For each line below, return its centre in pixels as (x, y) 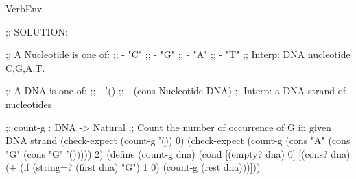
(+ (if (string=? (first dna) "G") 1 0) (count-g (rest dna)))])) (133, 167)
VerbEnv (24, 8)
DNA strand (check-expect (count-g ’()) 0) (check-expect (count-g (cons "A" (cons (178, 140)
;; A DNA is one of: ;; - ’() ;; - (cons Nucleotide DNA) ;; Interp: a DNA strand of (176, 91)
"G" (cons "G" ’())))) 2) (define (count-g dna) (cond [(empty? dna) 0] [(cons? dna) (178, 153)
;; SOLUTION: (37, 31)
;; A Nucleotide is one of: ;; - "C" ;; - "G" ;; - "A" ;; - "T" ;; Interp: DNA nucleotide (178, 54)
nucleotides (29, 104)
